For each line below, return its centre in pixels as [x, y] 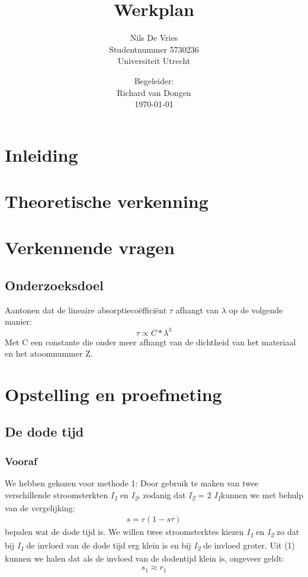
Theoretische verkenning [107, 201]
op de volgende [256, 310]
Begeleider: [154, 80]
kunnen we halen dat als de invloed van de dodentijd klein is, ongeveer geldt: [145, 558]
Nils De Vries [154, 38]
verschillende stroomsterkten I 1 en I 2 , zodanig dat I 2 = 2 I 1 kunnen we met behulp [154, 495]
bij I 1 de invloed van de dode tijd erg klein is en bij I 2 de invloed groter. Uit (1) [150, 546]
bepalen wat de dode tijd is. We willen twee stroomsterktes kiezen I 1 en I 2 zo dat [152, 533]
